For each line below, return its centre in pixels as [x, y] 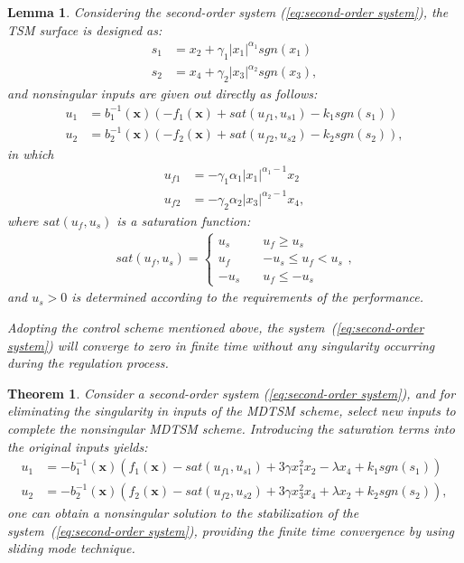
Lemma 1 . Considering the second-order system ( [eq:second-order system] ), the [228, 12]
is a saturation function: [184, 220]
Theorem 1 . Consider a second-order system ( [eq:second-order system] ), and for [232, 393]
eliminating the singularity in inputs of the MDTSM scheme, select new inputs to [232, 411]
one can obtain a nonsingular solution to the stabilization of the [183, 513]
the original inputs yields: [78, 446]
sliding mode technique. [71, 548]
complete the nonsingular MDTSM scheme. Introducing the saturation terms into [231, 428]
